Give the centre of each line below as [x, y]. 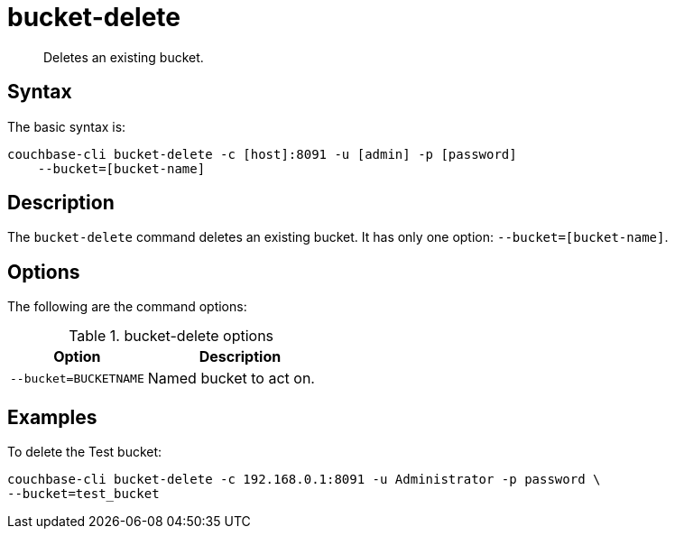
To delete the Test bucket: [85, 452]
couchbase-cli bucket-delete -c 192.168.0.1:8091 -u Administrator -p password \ [304, 480]
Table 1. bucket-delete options [171, 336]
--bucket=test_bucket [83, 494]
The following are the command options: [127, 307]
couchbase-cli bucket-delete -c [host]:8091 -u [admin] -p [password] [262, 154]
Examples [52, 417]
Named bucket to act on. [231, 379]
